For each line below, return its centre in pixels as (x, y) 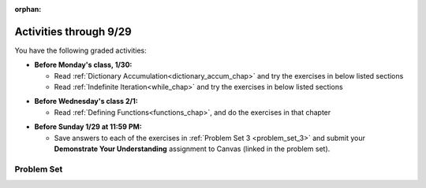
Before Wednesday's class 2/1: (86, 101)
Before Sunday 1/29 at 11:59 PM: (88, 127)
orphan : (28, 9)
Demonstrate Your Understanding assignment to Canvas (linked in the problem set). (192, 149)
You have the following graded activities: (80, 50)
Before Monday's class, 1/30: (83, 65)
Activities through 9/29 (73, 31)
